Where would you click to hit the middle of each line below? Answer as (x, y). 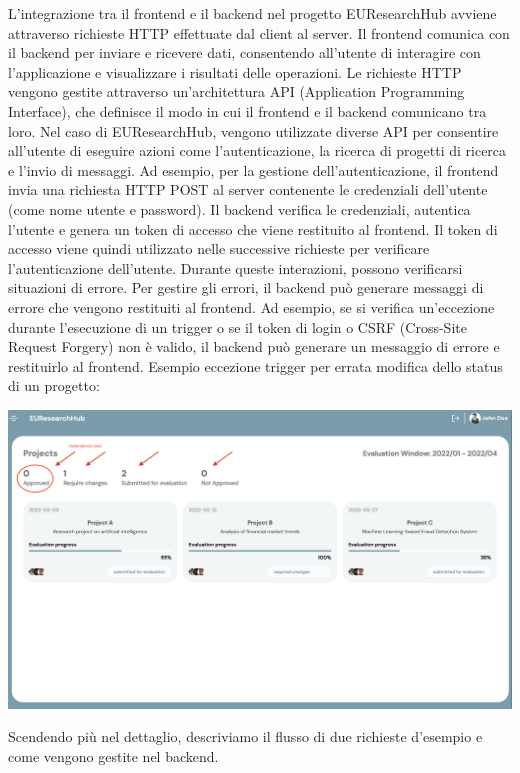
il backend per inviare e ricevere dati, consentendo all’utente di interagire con (244, 52)
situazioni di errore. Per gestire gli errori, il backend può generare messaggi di (246, 287)
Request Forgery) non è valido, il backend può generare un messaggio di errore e (254, 346)
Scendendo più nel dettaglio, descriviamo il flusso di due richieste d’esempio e (245, 736)
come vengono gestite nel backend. (113, 755)
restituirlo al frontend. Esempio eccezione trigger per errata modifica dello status (255, 365)
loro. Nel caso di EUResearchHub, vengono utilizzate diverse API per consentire (253, 130)
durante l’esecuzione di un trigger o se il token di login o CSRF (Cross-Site (237, 326)
